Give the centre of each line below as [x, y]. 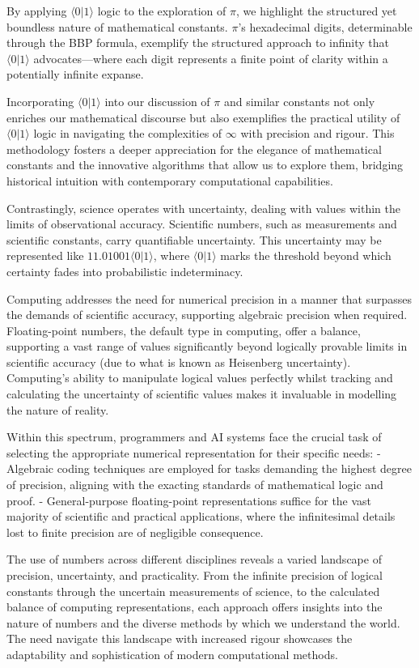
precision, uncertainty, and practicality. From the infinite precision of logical [195, 575]
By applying [37, 11]
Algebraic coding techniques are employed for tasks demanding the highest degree [209, 468]
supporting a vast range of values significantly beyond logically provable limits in [207, 346]
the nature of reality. [58, 409]
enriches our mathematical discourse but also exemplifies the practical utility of [203, 117]
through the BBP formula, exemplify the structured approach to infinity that [198, 43]
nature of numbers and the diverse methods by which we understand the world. [203, 622]
